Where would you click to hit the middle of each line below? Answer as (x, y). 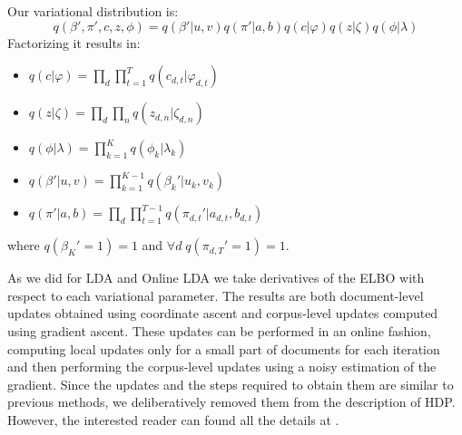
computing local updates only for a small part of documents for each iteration (224, 348)
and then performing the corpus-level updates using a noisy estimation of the (222, 367)
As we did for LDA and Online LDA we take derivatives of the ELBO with (216, 278)
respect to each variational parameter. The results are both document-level (216, 295)
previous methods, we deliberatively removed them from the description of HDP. (231, 402)
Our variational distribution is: (93, 11)
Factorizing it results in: (74, 42)
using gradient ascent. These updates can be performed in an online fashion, (219, 330)
